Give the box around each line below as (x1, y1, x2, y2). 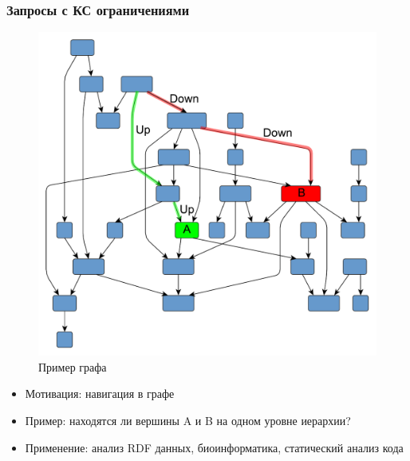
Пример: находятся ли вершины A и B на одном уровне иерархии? (25, 411, 351, 428)
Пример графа (38, 358, 107, 375)
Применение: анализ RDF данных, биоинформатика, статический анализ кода (25, 439, 404, 455)
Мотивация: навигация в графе (25, 385, 175, 402)
